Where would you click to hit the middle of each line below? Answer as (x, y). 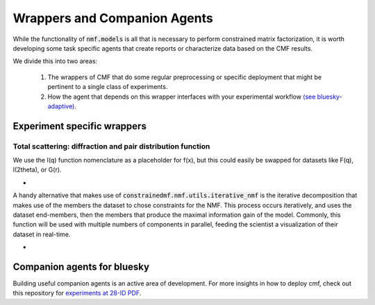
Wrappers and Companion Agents (113, 18)
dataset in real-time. (42, 234)
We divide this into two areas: (55, 61)
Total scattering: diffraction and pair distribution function (111, 146)
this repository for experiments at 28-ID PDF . (77, 293)
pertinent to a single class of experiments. (108, 87)
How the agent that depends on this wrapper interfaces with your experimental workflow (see (182, 97)
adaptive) (61, 106)
